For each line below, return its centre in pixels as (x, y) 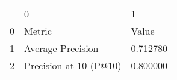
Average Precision (61, 48)
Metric (38, 31)
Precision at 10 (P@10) (73, 65)
